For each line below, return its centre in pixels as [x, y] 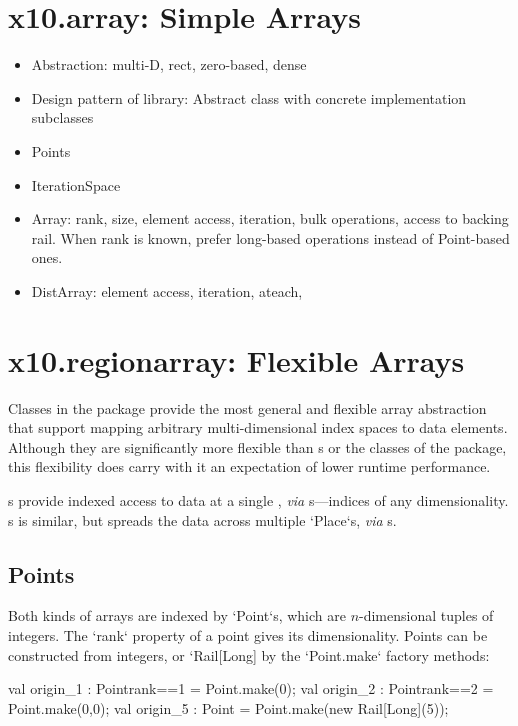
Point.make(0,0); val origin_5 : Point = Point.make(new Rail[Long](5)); [228, 707]
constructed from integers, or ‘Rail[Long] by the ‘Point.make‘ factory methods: [249, 654]
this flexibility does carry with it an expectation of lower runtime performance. [249, 466]
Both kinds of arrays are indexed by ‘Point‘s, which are [177, 615]
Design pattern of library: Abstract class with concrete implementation [249, 97]
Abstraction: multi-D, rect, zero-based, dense [169, 64]
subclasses [62, 117]
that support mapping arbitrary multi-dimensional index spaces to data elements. [258, 427]
